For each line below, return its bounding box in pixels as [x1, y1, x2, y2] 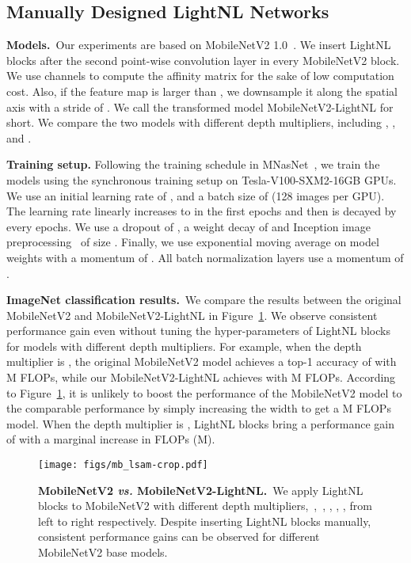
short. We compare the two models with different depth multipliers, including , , [6, 114, 396, 131]
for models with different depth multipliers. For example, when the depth [6, 337, 362, 354]
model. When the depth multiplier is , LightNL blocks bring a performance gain [6, 415, 394, 432]
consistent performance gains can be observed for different [38, 528, 320, 545]
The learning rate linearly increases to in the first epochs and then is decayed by [6, 203, 397, 219]
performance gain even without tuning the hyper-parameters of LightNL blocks [6, 322, 390, 339]
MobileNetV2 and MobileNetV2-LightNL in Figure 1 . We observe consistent [6, 306, 378, 323]
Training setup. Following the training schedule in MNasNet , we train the [6, 156, 380, 173]
